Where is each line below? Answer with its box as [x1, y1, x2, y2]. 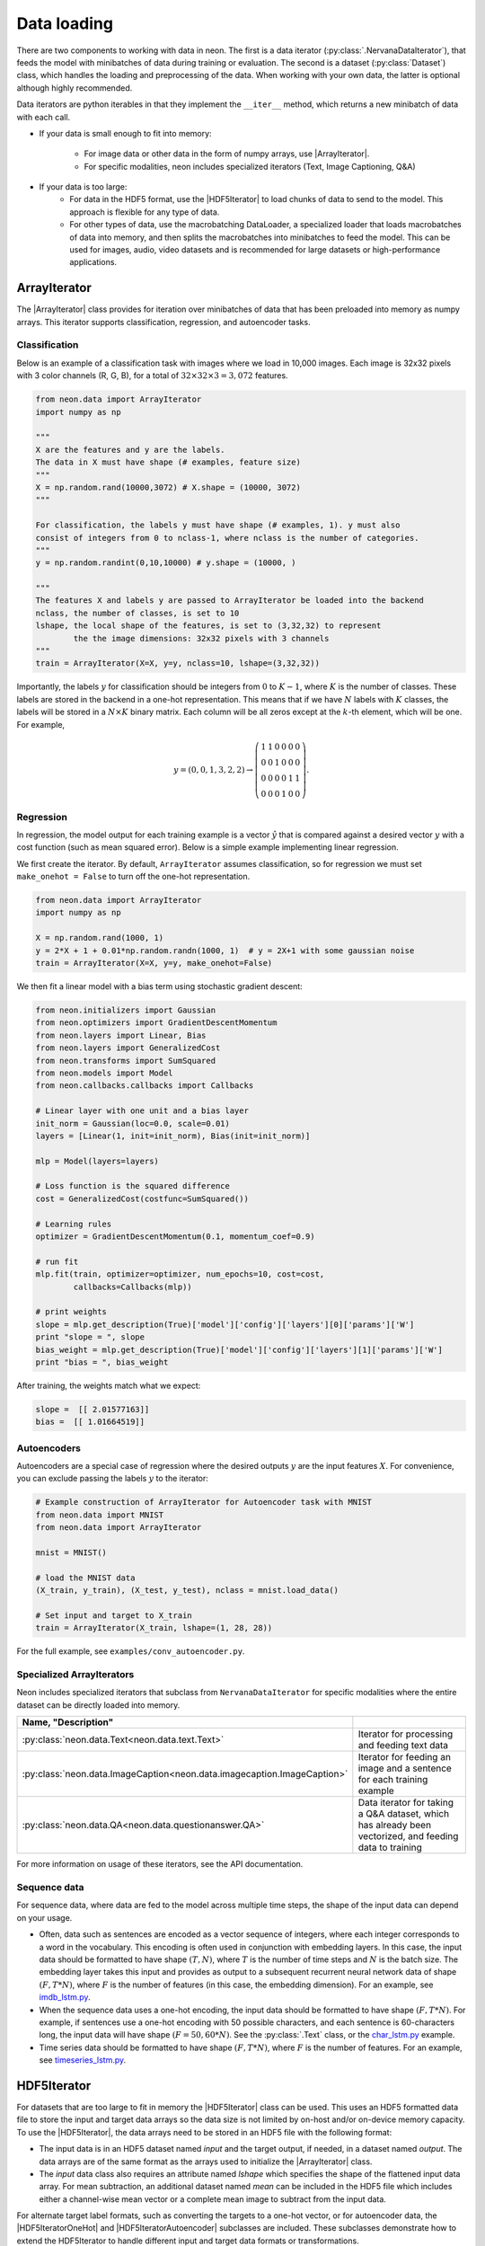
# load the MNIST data [35, 1572, 136, 1583]
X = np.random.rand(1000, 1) [35, 933, 164, 943]
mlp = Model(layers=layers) [35, 1155, 159, 1166]
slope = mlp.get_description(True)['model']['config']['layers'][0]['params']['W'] [35, 1319, 415, 1330]
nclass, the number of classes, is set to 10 [35, 607, 240, 618]
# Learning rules [35, 1218, 112, 1229]
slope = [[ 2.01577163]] [35, 1404, 150, 1414]
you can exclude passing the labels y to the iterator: [16, 1473, 208, 1484]
